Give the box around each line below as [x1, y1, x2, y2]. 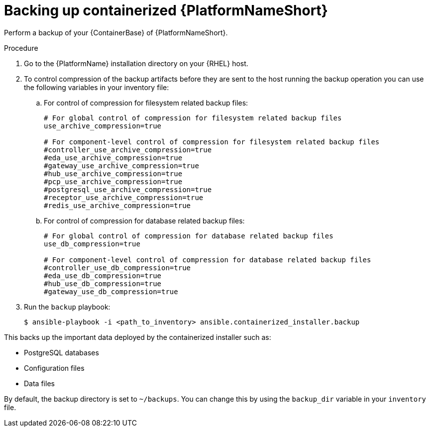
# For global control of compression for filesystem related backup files [44, 113, 342, 122]
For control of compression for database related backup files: [44, 216, 245, 225]
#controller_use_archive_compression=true [44, 145, 212, 154]
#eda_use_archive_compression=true [44, 153, 183, 162]
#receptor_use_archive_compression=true [44, 193, 204, 202]
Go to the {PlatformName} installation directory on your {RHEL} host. [24, 59, 248, 68]
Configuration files [24, 363, 85, 372]
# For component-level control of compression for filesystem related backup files [44, 137, 380, 146]
